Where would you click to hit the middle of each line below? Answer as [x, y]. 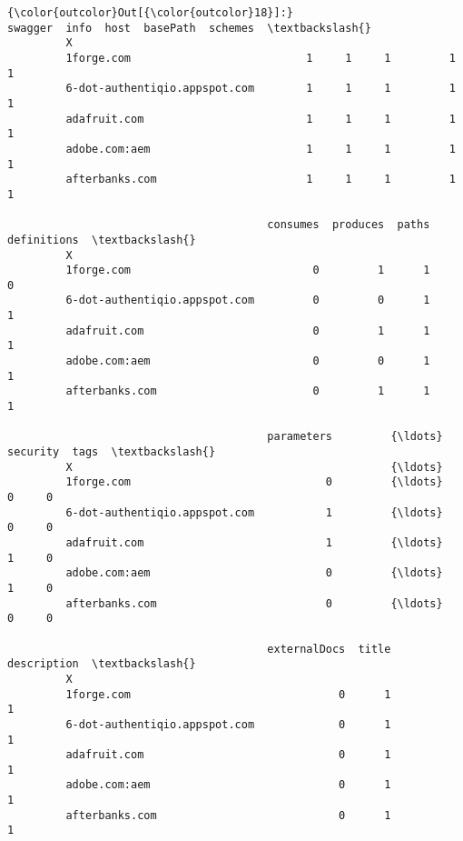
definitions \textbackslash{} [102, 240]
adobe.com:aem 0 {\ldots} [254, 573]
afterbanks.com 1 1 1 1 [261, 180]
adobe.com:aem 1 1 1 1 [261, 149]
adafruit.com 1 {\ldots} [254, 542]
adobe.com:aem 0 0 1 [248, 361]
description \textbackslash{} [102, 664]
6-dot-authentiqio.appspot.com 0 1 [228, 724]
